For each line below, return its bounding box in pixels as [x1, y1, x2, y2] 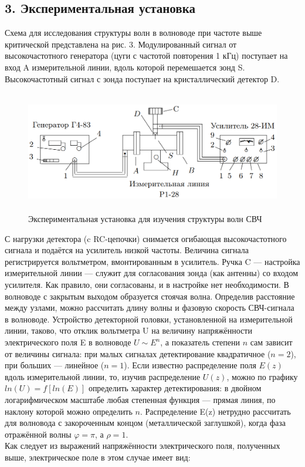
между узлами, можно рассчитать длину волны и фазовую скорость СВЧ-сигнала [5, 301, 294, 314]
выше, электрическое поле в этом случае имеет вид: [5, 451, 191, 463]
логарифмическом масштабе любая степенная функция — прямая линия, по [5, 393, 276, 405]
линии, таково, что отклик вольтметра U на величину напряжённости [5, 324, 252, 337]
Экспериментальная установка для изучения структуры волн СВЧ [28, 213, 262, 225]
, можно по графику [226, 370, 298, 382]
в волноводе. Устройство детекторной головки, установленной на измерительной [5, 313, 293, 325]
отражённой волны [5, 428, 72, 440]
